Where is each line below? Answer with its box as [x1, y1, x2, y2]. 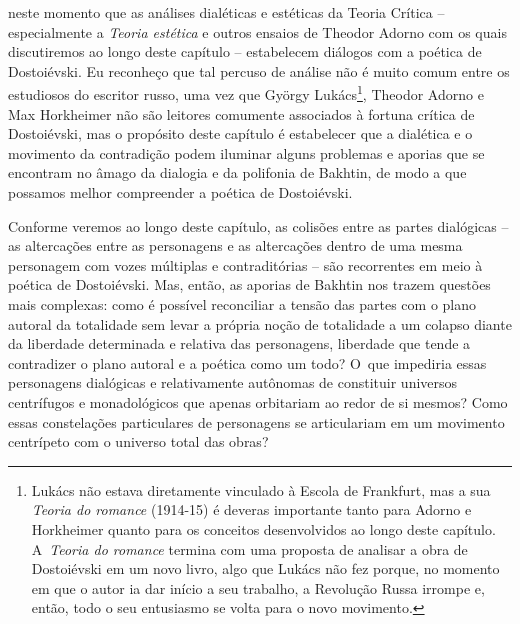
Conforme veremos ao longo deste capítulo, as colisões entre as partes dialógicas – [8, 215, 509, 236]
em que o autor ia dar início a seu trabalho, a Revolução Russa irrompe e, [31, 577, 485, 598]
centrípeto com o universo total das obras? [8, 431, 269, 452]
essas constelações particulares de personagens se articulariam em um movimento [8, 411, 505, 432]
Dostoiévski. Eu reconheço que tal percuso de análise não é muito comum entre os [8, 60, 510, 81]
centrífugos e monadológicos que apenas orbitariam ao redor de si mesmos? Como [8, 391, 508, 412]
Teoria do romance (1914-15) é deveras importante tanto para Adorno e [31, 499, 472, 520]
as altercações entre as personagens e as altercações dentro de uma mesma [8, 235, 463, 256]
